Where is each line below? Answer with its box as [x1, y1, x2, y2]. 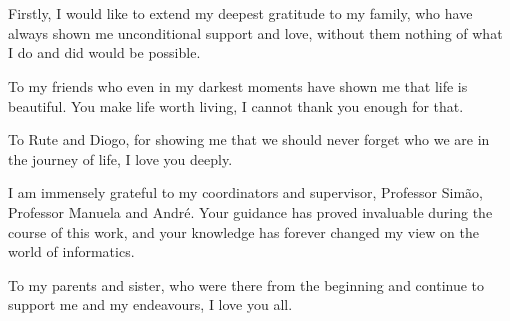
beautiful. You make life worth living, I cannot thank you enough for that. [8, 95, 464, 116]
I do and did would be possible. [8, 42, 201, 63]
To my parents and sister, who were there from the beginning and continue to [8, 274, 485, 295]
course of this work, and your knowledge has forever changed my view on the [8, 221, 479, 242]
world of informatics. [8, 241, 135, 262]
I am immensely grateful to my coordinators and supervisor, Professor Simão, [8, 182, 483, 203]
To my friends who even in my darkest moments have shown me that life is [8, 75, 468, 96]
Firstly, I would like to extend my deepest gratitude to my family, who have [8, 3, 473, 24]
